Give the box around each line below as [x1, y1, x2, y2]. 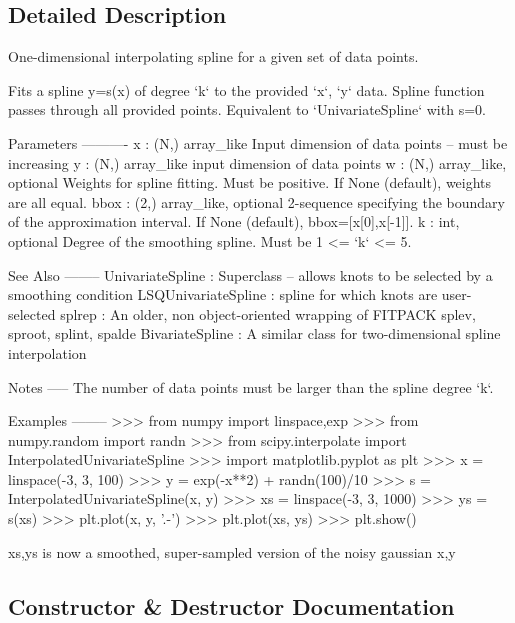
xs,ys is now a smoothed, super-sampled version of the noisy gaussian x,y [8, 541, 456, 562]
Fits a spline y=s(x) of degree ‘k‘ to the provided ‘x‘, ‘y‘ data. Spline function [8, 79, 485, 100]
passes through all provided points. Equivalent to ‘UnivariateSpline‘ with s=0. [8, 99, 486, 120]
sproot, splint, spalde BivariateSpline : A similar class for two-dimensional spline [8, 323, 501, 344]
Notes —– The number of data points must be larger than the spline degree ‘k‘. [8, 376, 494, 397]
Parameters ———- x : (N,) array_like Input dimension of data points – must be [8, 132, 508, 153]
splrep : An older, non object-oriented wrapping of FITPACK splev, [60, 303, 476, 324]
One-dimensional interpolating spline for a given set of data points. [8, 46, 419, 67]
